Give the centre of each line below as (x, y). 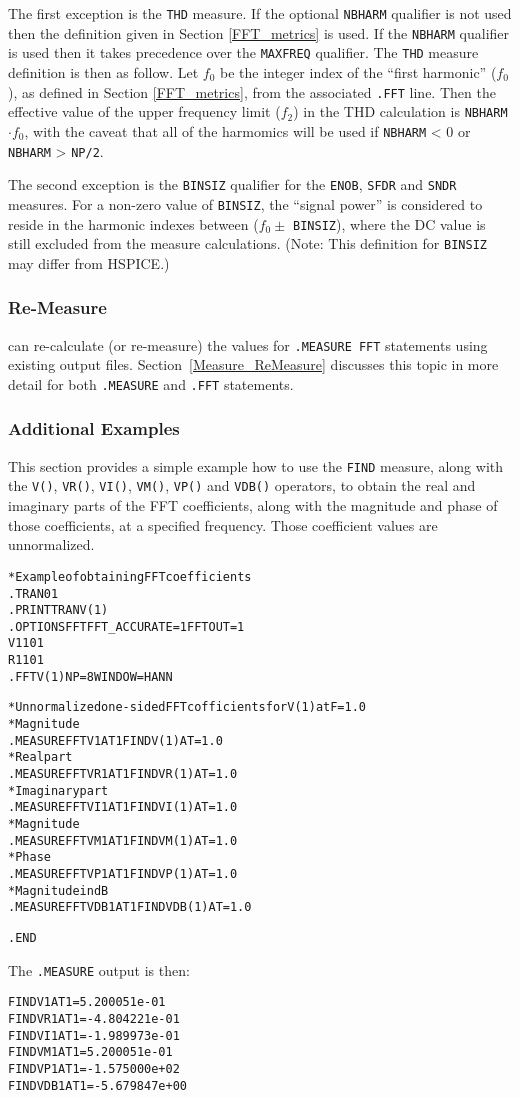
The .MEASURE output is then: (99, 969)
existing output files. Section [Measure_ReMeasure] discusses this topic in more (253, 364)
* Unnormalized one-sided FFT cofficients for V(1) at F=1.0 (187, 707)
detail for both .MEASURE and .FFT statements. (151, 383)
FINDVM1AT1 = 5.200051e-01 (90, 1052)
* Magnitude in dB (58, 890)
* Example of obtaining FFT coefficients (130, 576)
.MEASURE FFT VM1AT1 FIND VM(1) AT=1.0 (123, 840)
